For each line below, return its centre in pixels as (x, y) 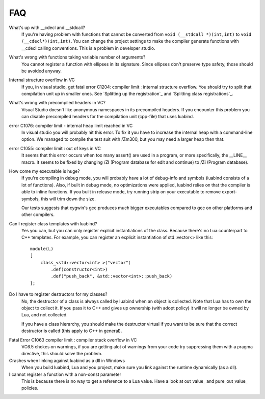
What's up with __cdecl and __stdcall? (47, 28)
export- (229, 192)
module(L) (42, 249)
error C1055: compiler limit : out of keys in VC (55, 148)
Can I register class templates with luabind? (53, 223)
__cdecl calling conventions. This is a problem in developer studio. (88, 48)
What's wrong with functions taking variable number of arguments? (77, 57)
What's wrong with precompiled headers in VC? (57, 103)
